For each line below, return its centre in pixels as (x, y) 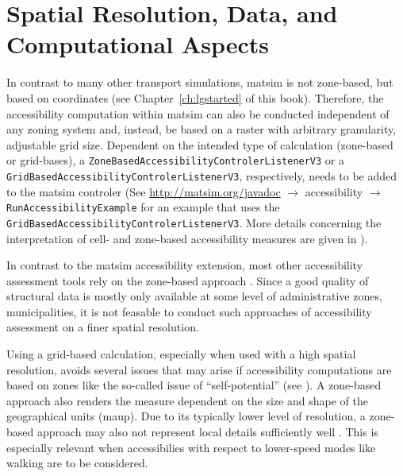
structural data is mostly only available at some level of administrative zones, (194, 296)
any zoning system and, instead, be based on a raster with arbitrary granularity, (201, 129)
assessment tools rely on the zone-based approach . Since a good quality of (188, 280)
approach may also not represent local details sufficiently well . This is (207, 432)
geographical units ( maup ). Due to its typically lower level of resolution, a (186, 416)
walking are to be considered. (77, 463)
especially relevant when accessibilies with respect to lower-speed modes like (191, 447)
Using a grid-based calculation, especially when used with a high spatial (181, 354)
